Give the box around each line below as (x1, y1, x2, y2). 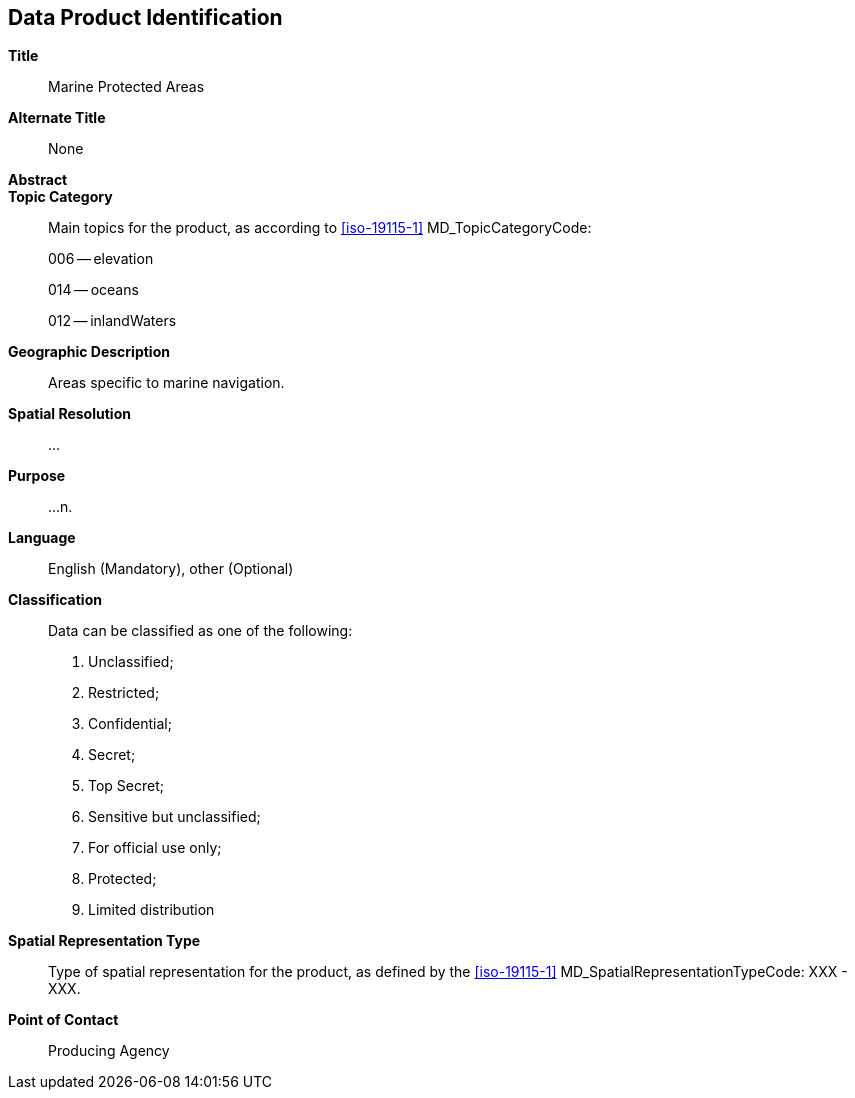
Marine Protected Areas (48, 78, 205, 96)
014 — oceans (48, 281, 139, 299)
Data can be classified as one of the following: (48, 622, 353, 640)
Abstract (8, 171, 68, 189)
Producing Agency (48, 1042, 170, 1060)
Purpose (8, 467, 66, 485)
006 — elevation (48, 250, 154, 268)
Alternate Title (8, 109, 106, 127)
